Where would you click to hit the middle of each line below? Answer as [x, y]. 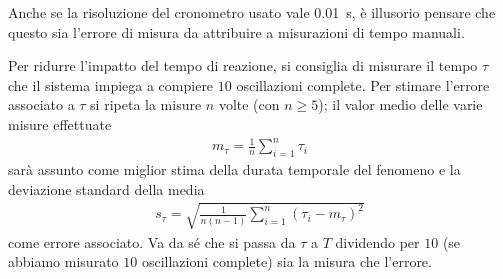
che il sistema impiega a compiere [111, 84]
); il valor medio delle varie [400, 104]
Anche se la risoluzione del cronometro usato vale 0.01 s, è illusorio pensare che [252, 12]
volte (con [249, 104]
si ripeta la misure [146, 104]
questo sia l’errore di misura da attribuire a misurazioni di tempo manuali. [236, 31]
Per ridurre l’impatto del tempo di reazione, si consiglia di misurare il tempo [243, 65]
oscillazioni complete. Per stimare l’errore [363, 84]
